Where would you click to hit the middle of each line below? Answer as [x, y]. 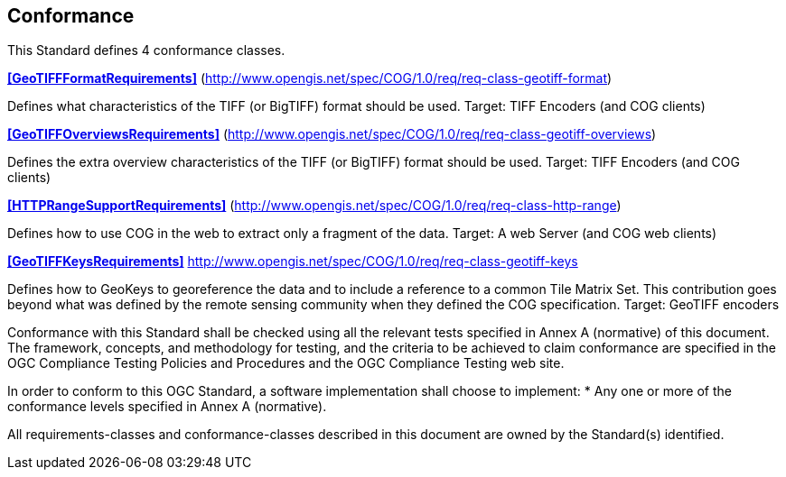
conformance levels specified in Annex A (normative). [167, 407]
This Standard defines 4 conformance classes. [146, 50]
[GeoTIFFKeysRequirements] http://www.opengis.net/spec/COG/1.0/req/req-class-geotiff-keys [293, 261]
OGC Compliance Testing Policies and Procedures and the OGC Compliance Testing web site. [286, 363]
